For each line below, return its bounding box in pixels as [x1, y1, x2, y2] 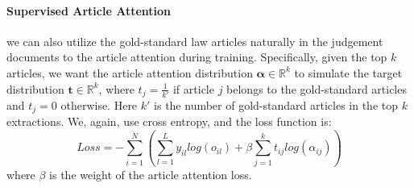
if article [172, 80, 214, 97]
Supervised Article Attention [6, 2, 172, 19]
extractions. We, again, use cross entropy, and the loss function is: [6, 113, 332, 130]
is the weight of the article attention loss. [49, 165, 252, 182]
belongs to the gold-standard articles [226, 80, 407, 97]
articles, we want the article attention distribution [6, 64, 253, 81]
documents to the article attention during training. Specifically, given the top [6, 48, 387, 65]
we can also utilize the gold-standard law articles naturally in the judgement [6, 32, 383, 49]
